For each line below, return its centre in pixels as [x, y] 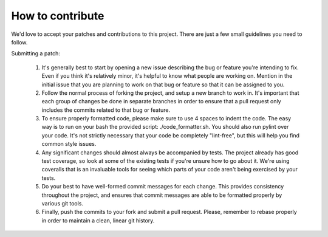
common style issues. [69, 144]
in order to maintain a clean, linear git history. [98, 220]
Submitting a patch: [36, 53]
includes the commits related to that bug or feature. [106, 110]
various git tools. [62, 203]
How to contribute [58, 16]
